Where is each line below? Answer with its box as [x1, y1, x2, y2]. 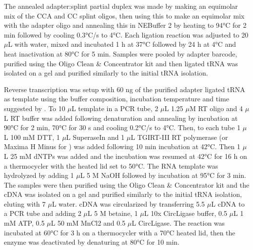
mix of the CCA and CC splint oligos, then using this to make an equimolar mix [4, 10, 245, 20]
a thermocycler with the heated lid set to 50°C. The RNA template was [4, 160, 218, 171]
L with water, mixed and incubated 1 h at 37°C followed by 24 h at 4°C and [8, 39, 236, 49]
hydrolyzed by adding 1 [4, 170, 74, 180]
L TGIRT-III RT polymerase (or [131, 132, 228, 142]
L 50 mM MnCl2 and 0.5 [51, 218, 126, 228]
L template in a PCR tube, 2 [71, 103, 158, 113]
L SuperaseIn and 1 [66, 132, 125, 142]
